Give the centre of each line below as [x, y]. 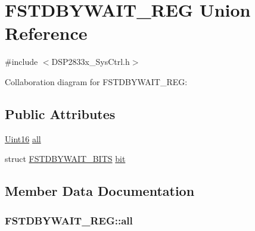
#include [21, 62]
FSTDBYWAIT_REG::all [69, 220]
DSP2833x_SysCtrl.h [91, 62]
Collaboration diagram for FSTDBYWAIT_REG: [96, 81]
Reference [46, 33]
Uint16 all [23, 138]
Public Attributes [60, 113]
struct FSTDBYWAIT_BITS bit [65, 159]
